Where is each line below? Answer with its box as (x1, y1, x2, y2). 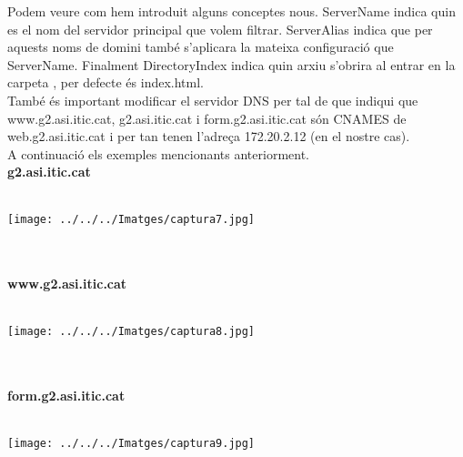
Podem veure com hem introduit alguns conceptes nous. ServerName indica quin (7, 2, 456, 20)
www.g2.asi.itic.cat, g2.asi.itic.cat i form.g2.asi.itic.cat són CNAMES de (7, 108, 407, 127)
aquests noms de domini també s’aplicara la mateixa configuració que (7, 37, 394, 56)
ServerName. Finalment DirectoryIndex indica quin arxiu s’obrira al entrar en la (7, 55, 456, 74)
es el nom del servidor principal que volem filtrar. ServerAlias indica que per (7, 19, 433, 38)
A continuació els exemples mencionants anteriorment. (7, 144, 309, 163)
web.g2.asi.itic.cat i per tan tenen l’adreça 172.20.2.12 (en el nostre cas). (7, 127, 410, 146)
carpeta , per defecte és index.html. (7, 73, 204, 92)
